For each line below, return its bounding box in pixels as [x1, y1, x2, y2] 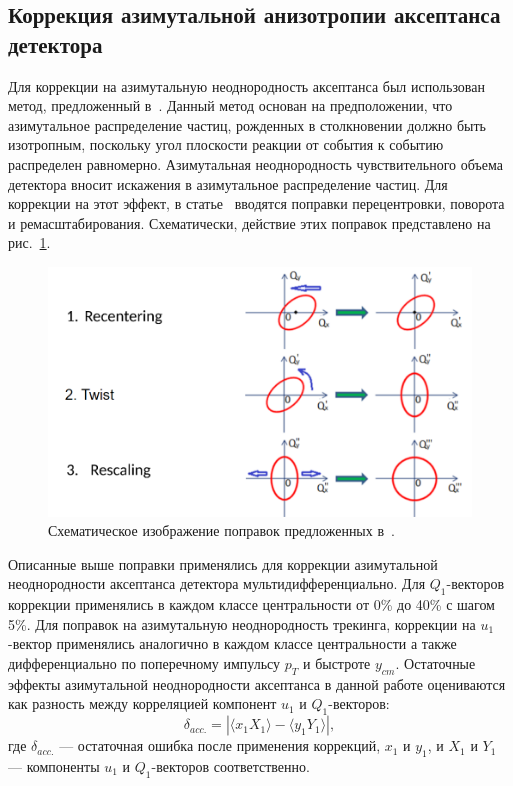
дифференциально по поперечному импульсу [8, 652, 281, 673]
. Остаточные [395, 652, 476, 673]
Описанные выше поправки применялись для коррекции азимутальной [8, 553, 438, 574]
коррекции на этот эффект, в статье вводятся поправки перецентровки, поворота [8, 193, 505, 214]
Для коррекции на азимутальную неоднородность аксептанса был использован [8, 75, 485, 96]
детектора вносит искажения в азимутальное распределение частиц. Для [8, 173, 448, 194]
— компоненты [8, 755, 100, 776]
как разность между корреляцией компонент [8, 693, 277, 714]
